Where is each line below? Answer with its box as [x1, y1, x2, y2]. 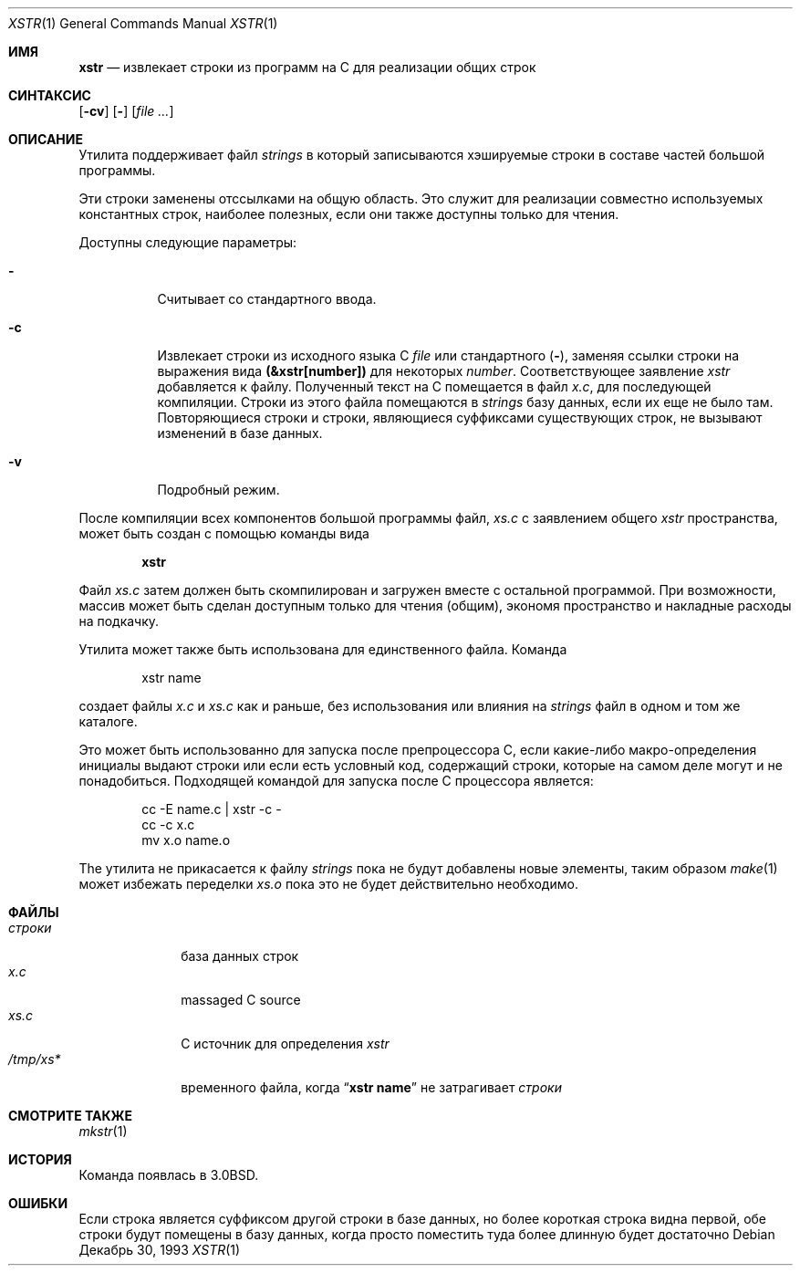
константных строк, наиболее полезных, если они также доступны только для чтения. [78, 206, 619, 222]
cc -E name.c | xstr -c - [141, 801, 282, 817]
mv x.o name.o [141, 832, 231, 848]
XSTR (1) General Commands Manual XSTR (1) [8, 16, 278, 31]
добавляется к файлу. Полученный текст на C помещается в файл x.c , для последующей [157, 379, 712, 394]
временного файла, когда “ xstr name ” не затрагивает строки [181, 1080, 562, 1095]
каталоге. [78, 714, 138, 729]
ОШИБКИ [8, 1195, 68, 1211]
